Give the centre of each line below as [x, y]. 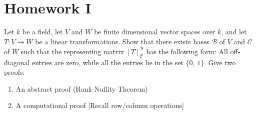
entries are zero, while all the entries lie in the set [108, 62]
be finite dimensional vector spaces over [155, 32]
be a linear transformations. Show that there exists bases [122, 41]
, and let [234, 32]
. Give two [220, 62]
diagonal [17, 62]
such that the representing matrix [72, 51]
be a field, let [43, 32]
